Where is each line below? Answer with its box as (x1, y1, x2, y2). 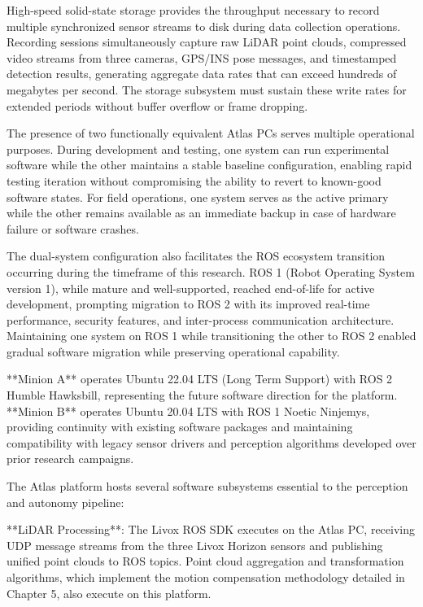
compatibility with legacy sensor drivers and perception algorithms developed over (7, 434, 416, 451)
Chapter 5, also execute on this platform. (7, 584, 211, 601)
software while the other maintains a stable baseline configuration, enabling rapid (7, 156, 412, 173)
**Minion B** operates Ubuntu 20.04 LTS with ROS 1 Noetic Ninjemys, (7, 402, 370, 419)
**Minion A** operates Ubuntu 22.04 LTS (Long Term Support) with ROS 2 (7, 370, 393, 387)
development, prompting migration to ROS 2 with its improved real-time (7, 295, 370, 312)
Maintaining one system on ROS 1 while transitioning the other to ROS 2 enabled (7, 327, 416, 344)
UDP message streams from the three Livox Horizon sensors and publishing (7, 536, 383, 553)
